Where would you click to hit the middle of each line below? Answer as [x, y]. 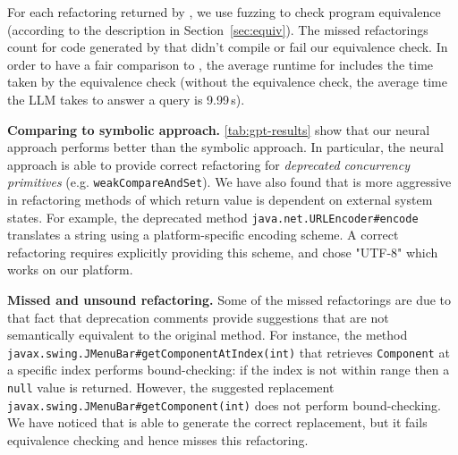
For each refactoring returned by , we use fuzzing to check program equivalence [224, 12]
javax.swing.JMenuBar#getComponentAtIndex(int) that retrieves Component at [229, 352]
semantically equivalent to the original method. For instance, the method [208, 335]
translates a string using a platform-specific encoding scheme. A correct [203, 235]
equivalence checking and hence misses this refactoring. [158, 439]
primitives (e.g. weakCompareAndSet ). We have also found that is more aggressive [229, 182]
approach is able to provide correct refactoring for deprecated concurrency [208, 164]
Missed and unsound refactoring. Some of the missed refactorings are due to [229, 300]
